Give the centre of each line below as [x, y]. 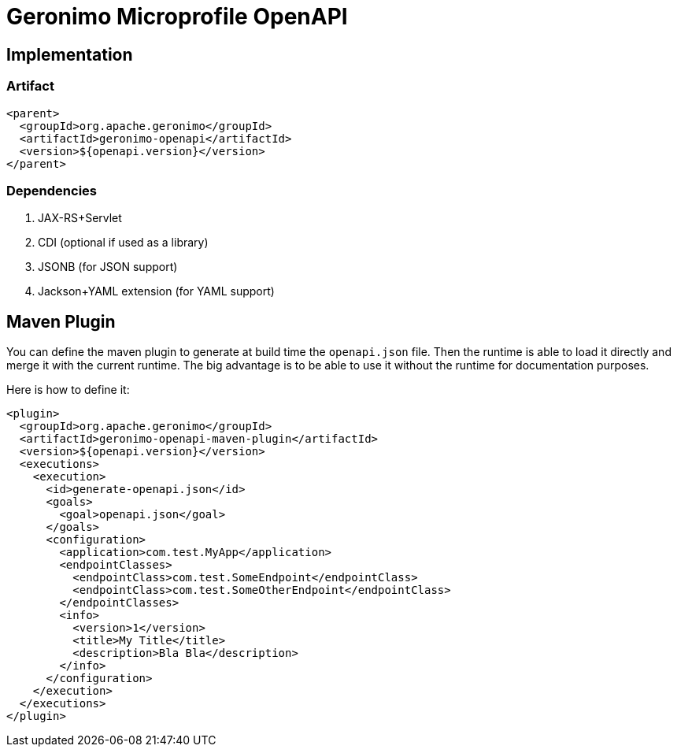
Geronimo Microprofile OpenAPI [177, 17]
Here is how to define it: [68, 390]
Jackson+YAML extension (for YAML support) [156, 291]
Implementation [70, 54]
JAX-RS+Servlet [80, 218]
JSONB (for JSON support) [108, 267]
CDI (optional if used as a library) [123, 243]
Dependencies [52, 190]
